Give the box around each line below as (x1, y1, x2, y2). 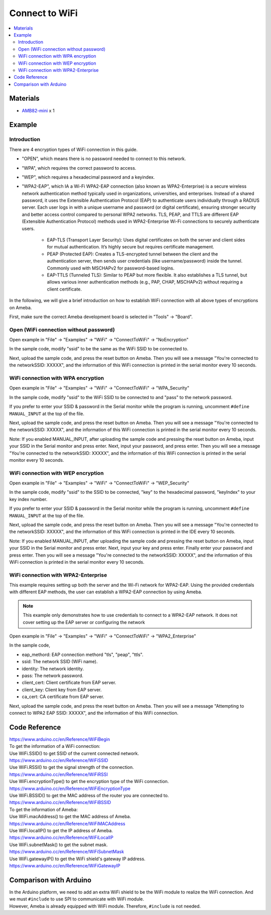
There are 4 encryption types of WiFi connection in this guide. (9, 146, 138, 153)
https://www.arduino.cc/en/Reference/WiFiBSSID (9, 800, 111, 806)
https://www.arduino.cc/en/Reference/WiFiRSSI (9, 771, 108, 777)
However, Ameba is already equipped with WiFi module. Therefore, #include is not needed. (9, 903, 201, 909)
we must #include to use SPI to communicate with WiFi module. (9, 896, 144, 902)
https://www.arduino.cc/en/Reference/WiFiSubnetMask (9, 849, 124, 855)
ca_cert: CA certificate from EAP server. (22, 694, 104, 700)
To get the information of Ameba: (9, 806, 78, 813)
